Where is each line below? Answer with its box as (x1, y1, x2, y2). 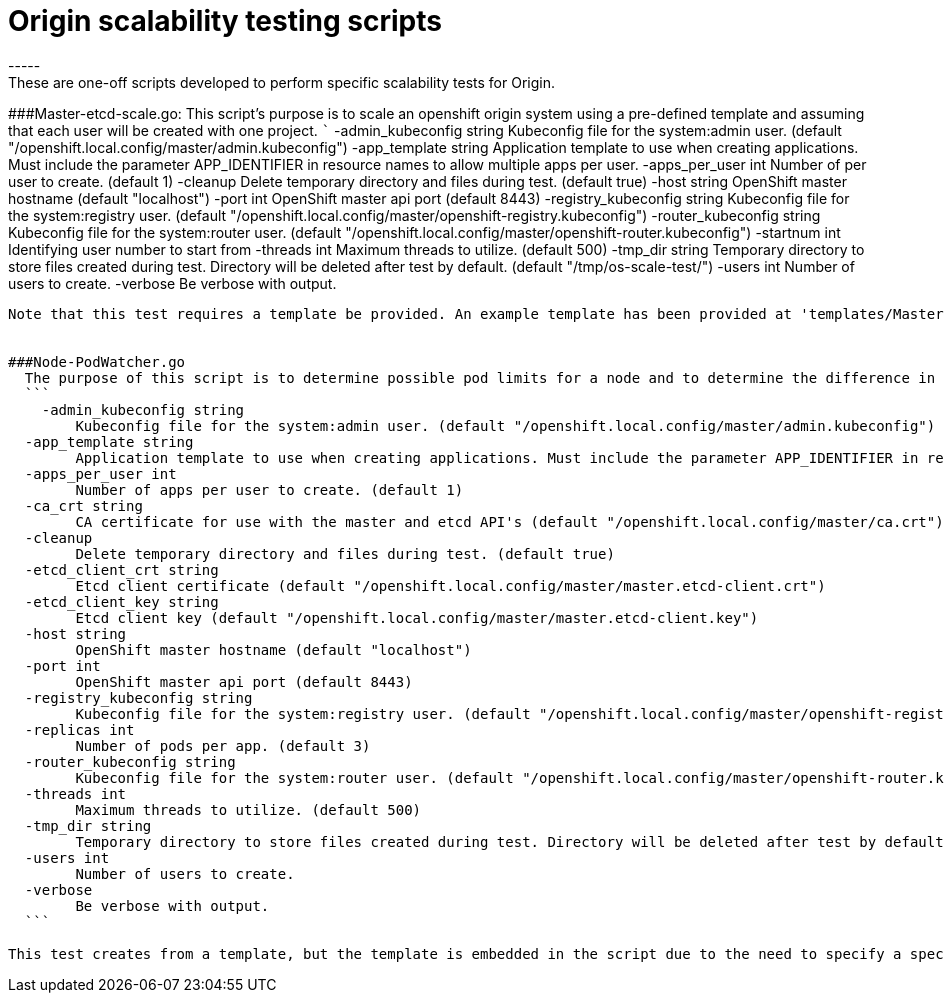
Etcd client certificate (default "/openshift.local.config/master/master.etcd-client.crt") (75, 577, 826, 594)
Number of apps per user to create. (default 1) (75, 481, 464, 498)
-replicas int (24, 721, 135, 738)
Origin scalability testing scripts (8, 4, 442, 38)
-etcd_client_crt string (24, 561, 219, 578)
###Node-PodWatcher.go (8, 353, 186, 370)
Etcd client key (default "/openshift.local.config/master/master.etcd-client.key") (75, 609, 759, 626)
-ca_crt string (24, 497, 143, 514)
